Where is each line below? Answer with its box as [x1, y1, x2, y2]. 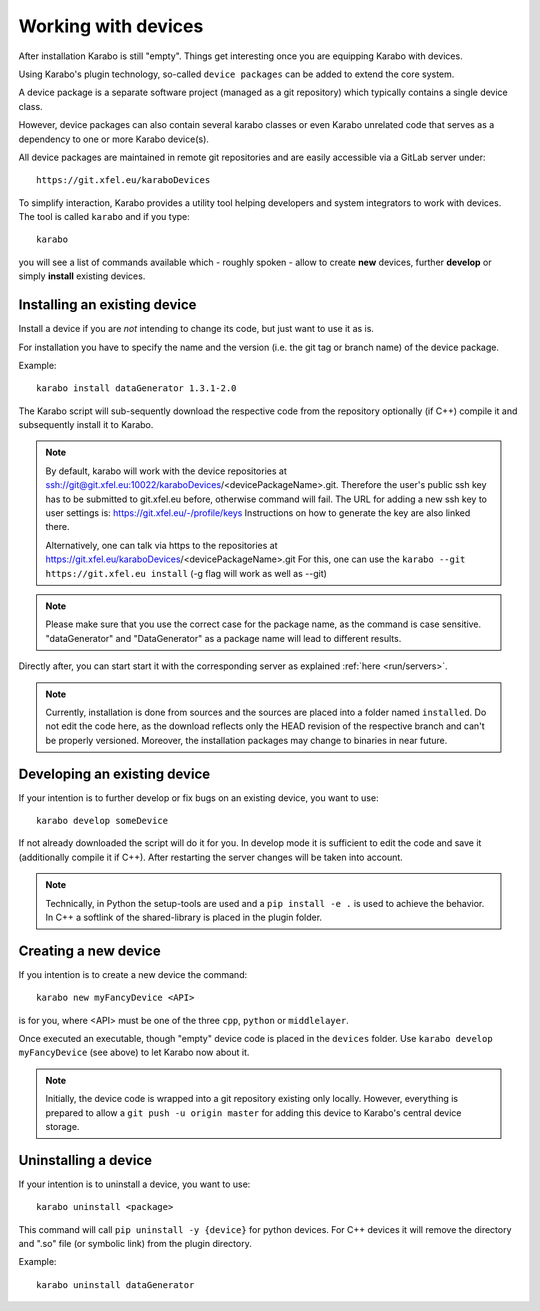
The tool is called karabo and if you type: [18, 211, 190, 223]
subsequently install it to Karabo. [18, 419, 154, 431]
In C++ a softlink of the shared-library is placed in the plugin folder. [45, 911, 323, 923]
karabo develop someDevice [36, 815, 169, 827]
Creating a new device [18, 942, 161, 959]
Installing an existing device [18, 296, 197, 314]
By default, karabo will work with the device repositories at [45, 465, 287, 477]
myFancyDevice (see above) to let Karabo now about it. [18, 1046, 250, 1059]
